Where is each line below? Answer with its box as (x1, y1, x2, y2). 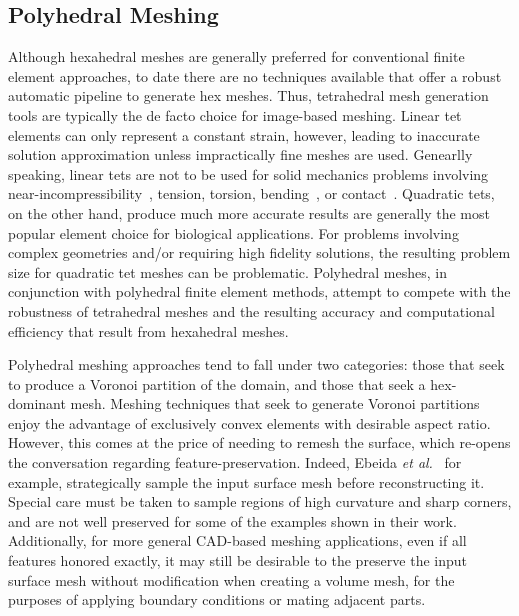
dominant (8, 393, 66, 414)
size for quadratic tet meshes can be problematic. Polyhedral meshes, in (8, 261, 447, 282)
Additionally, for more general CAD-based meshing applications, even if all (8, 530, 467, 551)
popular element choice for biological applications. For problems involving (8, 222, 459, 243)
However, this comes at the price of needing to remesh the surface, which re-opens (8, 432, 511, 453)
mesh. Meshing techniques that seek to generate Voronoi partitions (70, 393, 480, 414)
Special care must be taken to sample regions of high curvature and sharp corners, (8, 491, 512, 512)
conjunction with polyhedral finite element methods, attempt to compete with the (8, 281, 511, 302)
